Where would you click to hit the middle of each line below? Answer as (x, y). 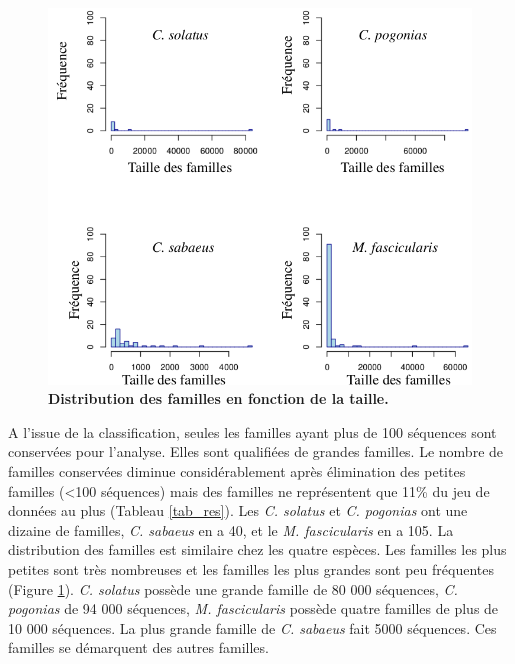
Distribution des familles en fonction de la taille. (218, 398)
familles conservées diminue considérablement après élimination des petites (237, 471)
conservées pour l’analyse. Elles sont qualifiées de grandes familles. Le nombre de (256, 451)
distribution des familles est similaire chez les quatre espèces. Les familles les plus (257, 549)
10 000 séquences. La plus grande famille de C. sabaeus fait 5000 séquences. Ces (252, 627)
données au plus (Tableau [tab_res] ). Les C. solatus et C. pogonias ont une (238, 510)
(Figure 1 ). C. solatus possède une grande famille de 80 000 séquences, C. (233, 588)
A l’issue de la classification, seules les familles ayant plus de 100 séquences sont (252, 431)
